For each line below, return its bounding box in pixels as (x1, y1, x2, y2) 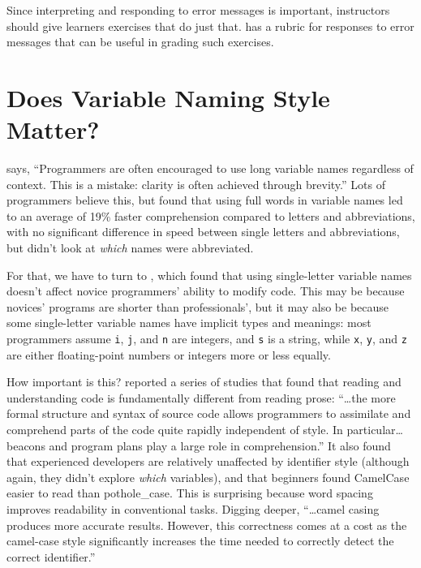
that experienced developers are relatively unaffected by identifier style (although (6, 453, 410, 470)
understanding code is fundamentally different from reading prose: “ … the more (6, 389, 396, 406)
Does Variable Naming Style (6, 80, 330, 114)
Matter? (6, 113, 100, 146)
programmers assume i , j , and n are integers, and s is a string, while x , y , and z (6, 330, 407, 347)
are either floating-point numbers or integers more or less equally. (6, 346, 331, 363)
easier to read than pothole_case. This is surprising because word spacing (6, 484, 373, 501)
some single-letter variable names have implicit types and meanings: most (6, 314, 372, 331)
